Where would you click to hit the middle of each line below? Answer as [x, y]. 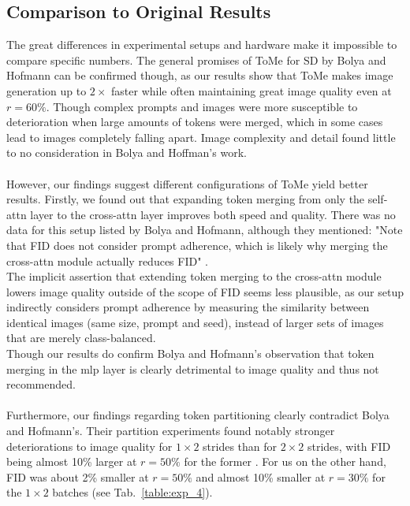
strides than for [240, 446]
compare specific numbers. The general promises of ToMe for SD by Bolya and [196, 60]
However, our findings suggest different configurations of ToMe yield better [187, 183]
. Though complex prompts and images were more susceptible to [202, 106]
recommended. [41, 384]
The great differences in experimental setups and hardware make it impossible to [202, 45]
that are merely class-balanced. [81, 338]
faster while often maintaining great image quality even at [252, 90]
